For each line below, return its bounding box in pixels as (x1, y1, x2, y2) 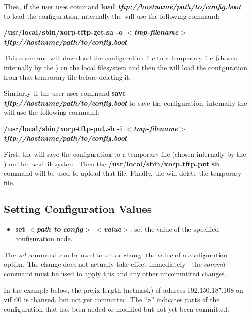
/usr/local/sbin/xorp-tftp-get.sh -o (4, 27, 123, 37)
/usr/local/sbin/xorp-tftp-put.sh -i (4, 123, 122, 133)
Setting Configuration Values (4, 201, 152, 216)
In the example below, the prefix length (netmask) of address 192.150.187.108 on (4, 285, 243, 295)
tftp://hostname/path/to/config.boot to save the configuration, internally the (4, 97, 247, 107)
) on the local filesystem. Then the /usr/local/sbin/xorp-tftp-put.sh (4, 158, 219, 168)
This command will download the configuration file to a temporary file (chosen (4, 53, 237, 63)
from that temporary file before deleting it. (4, 72, 131, 82)
